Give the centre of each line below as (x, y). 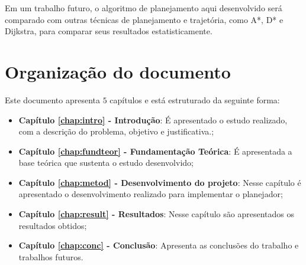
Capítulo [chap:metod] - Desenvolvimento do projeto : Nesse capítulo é (160, 182)
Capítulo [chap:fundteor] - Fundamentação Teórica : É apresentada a (155, 151)
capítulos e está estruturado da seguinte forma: (195, 99)
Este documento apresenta (52, 99)
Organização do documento (118, 71)
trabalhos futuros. (51, 256)
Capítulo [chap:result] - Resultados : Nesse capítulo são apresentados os (156, 214)
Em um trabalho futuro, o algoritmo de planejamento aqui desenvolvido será (144, 8)
